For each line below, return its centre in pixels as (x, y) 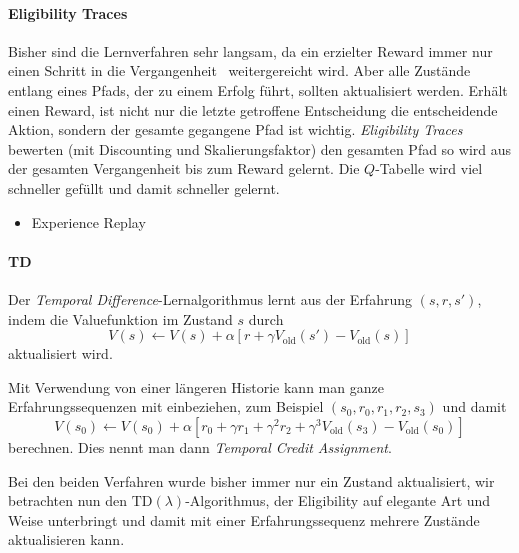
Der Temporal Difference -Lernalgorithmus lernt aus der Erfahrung (210, 298)
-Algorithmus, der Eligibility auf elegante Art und (338, 500)
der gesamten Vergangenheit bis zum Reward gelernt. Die (184, 168)
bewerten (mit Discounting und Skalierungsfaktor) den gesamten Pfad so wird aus (260, 148)
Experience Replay (88, 221)
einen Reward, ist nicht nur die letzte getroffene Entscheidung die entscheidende (253, 109)
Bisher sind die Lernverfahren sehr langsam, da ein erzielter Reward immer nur (250, 50)
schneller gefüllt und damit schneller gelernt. (144, 187)
